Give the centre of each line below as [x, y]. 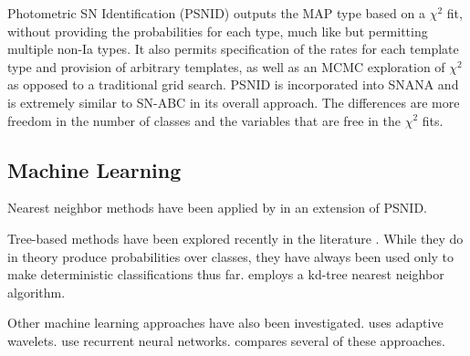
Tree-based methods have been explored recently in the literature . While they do [235, 238]
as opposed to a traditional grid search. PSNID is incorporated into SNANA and [233, 84]
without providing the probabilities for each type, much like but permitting [218, 31]
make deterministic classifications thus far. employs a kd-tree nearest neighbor [226, 274]
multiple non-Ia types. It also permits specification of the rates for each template [233, 49]
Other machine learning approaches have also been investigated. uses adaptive [225, 323]
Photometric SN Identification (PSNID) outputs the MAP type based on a [216, 13]
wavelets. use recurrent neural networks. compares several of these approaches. [226, 340]
